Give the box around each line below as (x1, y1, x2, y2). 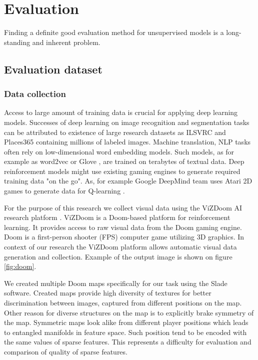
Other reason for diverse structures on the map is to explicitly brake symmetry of (4, 307, 254, 317)
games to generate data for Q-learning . (4, 185, 125, 196)
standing (4, 36, 30, 47)
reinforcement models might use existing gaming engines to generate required (4, 165, 240, 176)
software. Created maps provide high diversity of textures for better (4, 287, 211, 298)
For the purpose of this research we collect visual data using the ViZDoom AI (4, 202, 242, 212)
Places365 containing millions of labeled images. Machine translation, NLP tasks (4, 136, 251, 147)
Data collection (4, 87, 66, 100)
